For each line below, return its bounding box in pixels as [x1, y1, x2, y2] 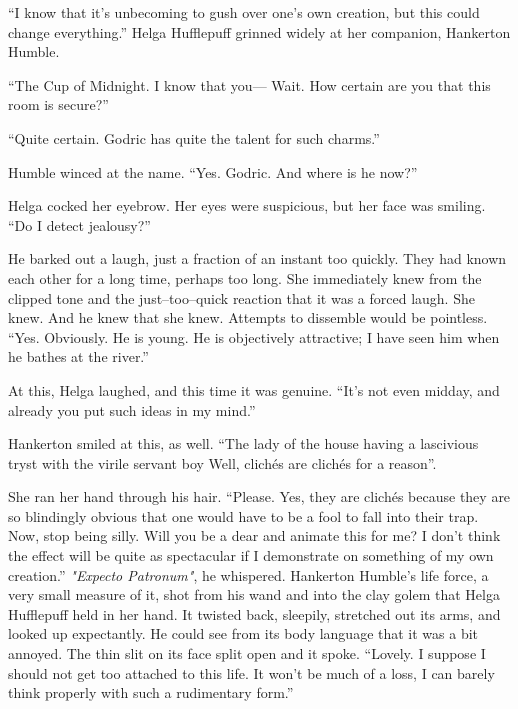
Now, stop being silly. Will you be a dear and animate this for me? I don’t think [8, 525, 501, 546]
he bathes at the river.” [8, 346, 149, 367]
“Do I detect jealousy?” [8, 214, 151, 235]
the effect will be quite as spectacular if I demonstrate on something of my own [8, 545, 494, 566]
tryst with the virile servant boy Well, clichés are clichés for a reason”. [8, 452, 437, 473]
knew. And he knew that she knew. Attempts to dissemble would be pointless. [8, 307, 488, 328]
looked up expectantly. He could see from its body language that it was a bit [8, 623, 479, 644]
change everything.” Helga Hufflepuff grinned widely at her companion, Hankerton [8, 21, 511, 42]
